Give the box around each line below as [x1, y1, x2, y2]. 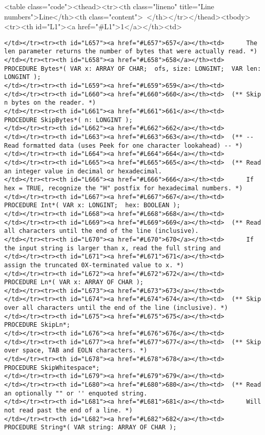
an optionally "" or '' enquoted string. [4, 389, 148, 397]
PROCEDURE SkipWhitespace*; [4, 364, 100, 371]
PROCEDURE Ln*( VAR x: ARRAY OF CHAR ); [4, 279, 144, 286]
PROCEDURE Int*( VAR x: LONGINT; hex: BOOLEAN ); [4, 202, 180, 209]
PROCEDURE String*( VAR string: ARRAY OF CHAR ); [4, 424, 177, 431]
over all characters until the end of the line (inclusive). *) [4, 304, 228, 312]
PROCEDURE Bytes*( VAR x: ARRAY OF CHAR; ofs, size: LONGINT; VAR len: [4, 65, 261, 72]
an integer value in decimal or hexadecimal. [4, 167, 162, 175]
